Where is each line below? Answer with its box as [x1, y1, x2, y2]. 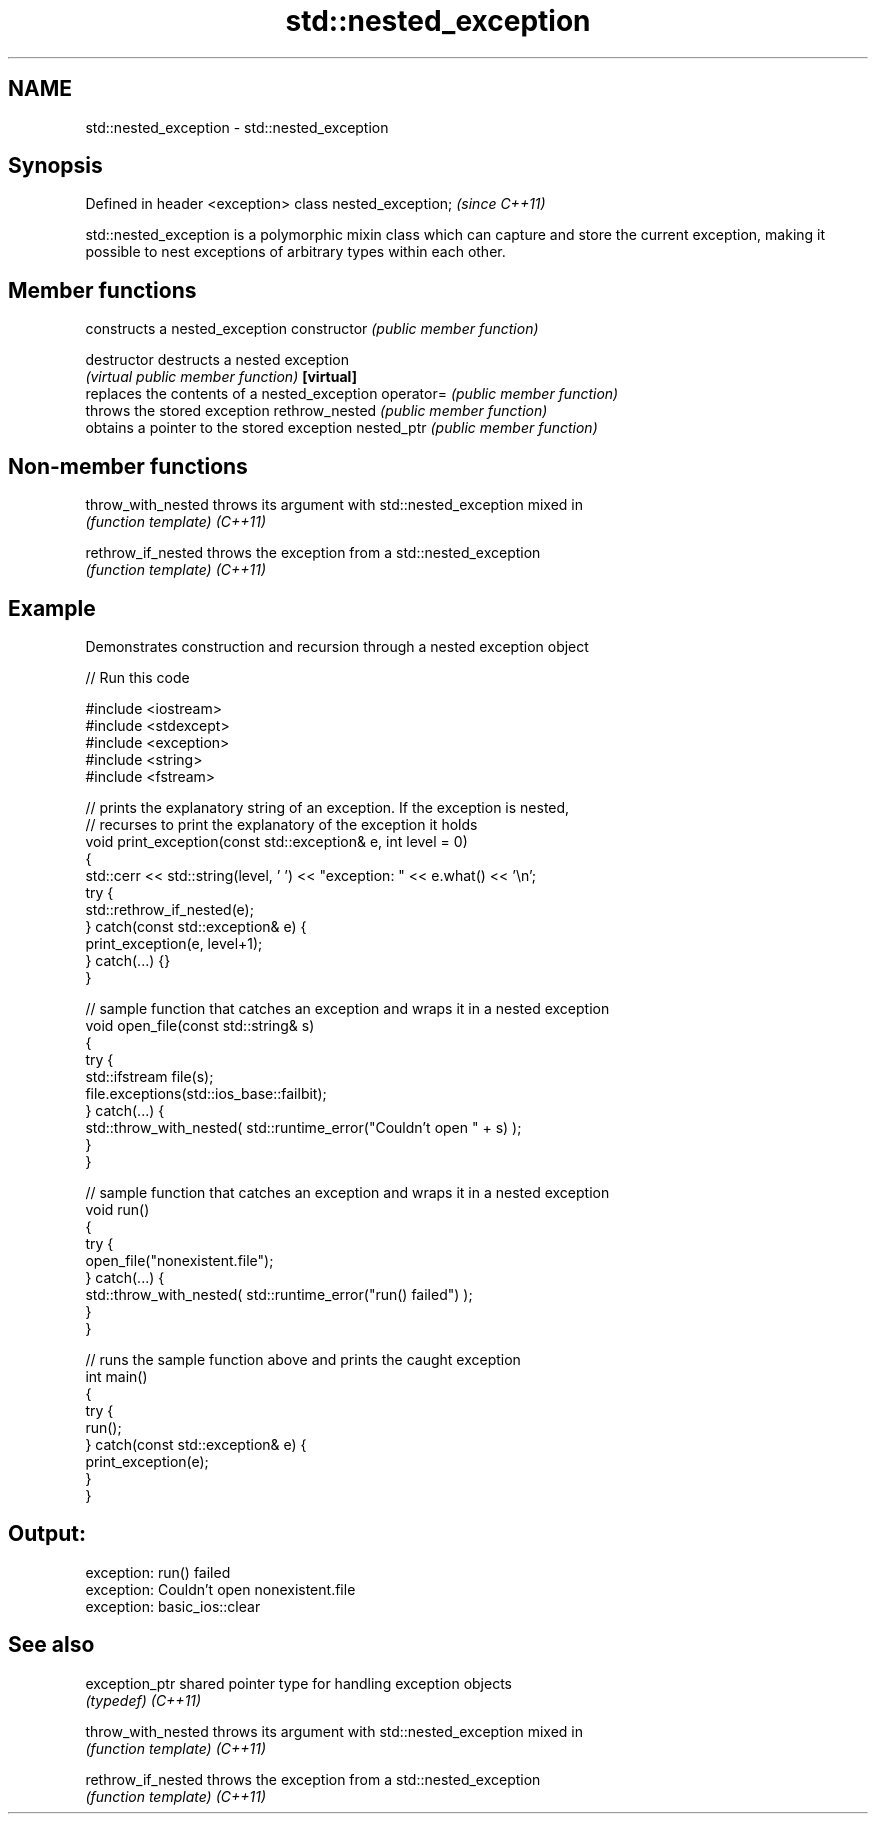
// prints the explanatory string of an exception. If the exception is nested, [85, 798, 570, 816]
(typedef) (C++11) [85, 1691, 202, 1709]
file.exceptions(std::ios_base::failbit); [85, 1084, 327, 1102]
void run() [85, 1200, 150, 1218]
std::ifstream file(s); [85, 1067, 214, 1085]
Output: [8, 1521, 86, 1547]
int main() [85, 1367, 148, 1385]
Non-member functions [8, 453, 248, 479]
